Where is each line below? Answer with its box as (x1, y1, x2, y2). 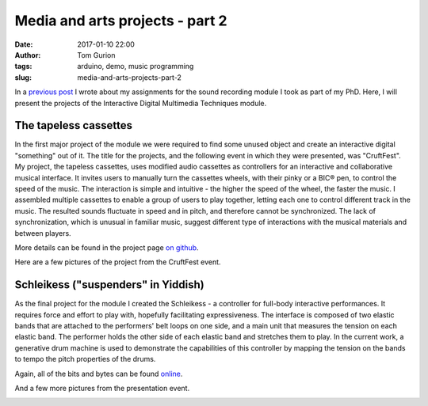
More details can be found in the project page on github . (14, 242, 199, 252)
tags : (14, 62, 32, 71)
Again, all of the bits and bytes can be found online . (14, 369, 183, 378)
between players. (14, 228, 71, 237)
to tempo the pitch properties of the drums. (14, 355, 156, 364)
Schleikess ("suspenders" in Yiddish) (14, 278, 205, 292)
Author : (14, 50, 41, 59)
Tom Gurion (77, 50, 116, 59)
